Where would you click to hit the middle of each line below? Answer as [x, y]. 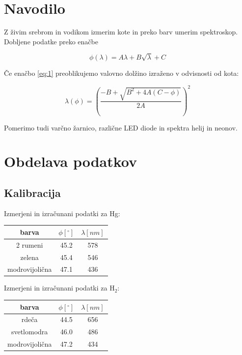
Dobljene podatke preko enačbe [51, 41]
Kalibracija [32, 192]
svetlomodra [29, 332]
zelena [29, 257]
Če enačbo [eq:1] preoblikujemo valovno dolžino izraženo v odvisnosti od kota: [121, 73]
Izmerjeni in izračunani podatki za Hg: [62, 213]
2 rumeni [29, 244]
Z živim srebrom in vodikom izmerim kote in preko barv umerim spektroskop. [121, 32]
